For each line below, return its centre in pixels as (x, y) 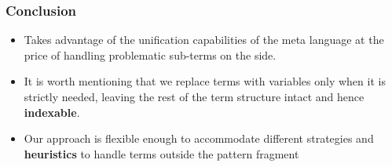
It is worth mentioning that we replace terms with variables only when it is (205, 81)
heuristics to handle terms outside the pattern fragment (161, 153)
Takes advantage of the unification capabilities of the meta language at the (204, 40)
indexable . (52, 112)
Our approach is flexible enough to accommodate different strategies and (199, 138)
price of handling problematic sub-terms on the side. (150, 54)
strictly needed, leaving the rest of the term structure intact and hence (194, 96)
